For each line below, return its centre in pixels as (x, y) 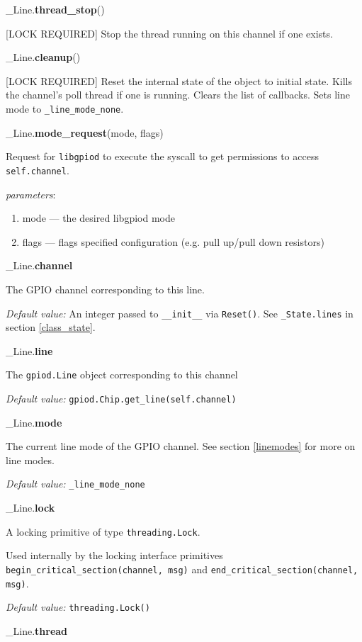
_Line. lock (30, 508)
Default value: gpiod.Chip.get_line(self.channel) (121, 398)
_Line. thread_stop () (55, 9)
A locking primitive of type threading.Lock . (103, 531)
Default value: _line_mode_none (75, 484)
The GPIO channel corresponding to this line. (105, 289)
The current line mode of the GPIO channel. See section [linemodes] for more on (181, 446)
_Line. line (29, 350)
